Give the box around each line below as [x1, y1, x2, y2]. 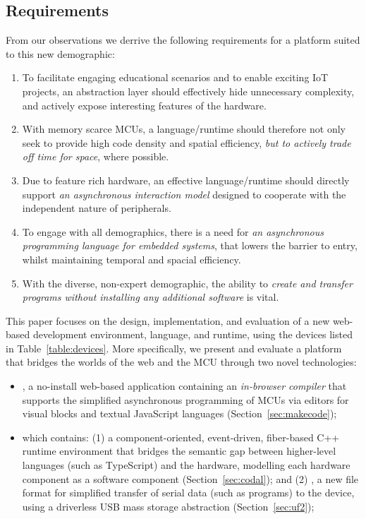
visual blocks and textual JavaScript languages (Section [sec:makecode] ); [22, 406, 337, 421]
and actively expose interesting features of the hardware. [22, 97, 267, 112]
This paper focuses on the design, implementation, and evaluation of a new [6, 313, 330, 328]
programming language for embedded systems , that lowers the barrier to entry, [22, 238, 358, 253]
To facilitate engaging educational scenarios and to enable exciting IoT [22, 70, 329, 85]
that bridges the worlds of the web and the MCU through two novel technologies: [6, 354, 357, 369]
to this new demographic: [6, 46, 115, 61]
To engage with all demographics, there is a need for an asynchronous [22, 224, 324, 239]
